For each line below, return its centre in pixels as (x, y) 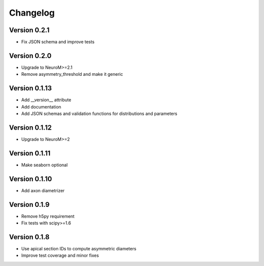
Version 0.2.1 (29, 30)
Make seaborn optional (44, 165)
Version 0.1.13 (31, 88)
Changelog (32, 13)
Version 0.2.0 (30, 55)
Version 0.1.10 (31, 179)
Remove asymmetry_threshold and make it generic (72, 74)
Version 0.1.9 (29, 205)
